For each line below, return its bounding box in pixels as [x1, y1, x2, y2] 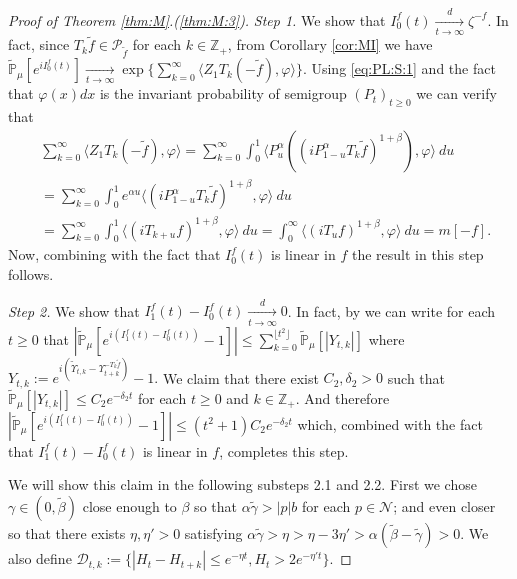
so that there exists [8, 523, 126, 544]
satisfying [184, 523, 243, 544]
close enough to [82, 496, 177, 517]
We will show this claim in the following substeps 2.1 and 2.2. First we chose [8, 474, 477, 495]
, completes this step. [219, 440, 349, 461]
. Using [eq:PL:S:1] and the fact [302, 58, 496, 79]
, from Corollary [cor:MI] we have [227, 34, 433, 55]
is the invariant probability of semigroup [99, 83, 347, 104]
